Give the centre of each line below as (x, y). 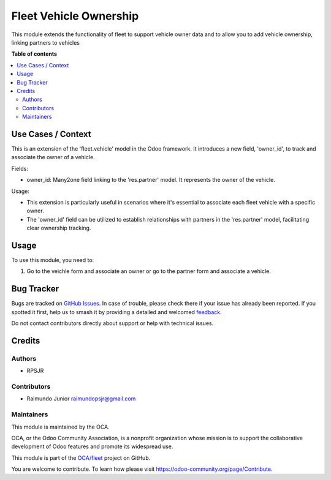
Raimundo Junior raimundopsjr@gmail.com (81, 399)
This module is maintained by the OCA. (60, 427)
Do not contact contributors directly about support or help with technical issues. (112, 323)
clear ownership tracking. (59, 228)
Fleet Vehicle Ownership (75, 16)
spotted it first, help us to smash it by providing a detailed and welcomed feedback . (116, 312)
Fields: (20, 168)
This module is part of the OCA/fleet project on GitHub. (81, 458)
